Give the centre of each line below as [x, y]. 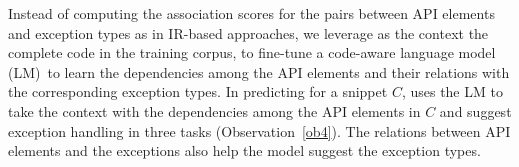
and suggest [475, 110]
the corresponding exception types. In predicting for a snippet [198, 91]
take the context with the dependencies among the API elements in [214, 110]
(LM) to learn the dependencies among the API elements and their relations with [259, 71]
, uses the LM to [452, 91]
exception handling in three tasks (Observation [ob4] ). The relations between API [259, 130]
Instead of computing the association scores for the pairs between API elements [251, 13]
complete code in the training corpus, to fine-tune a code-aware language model [252, 52]
